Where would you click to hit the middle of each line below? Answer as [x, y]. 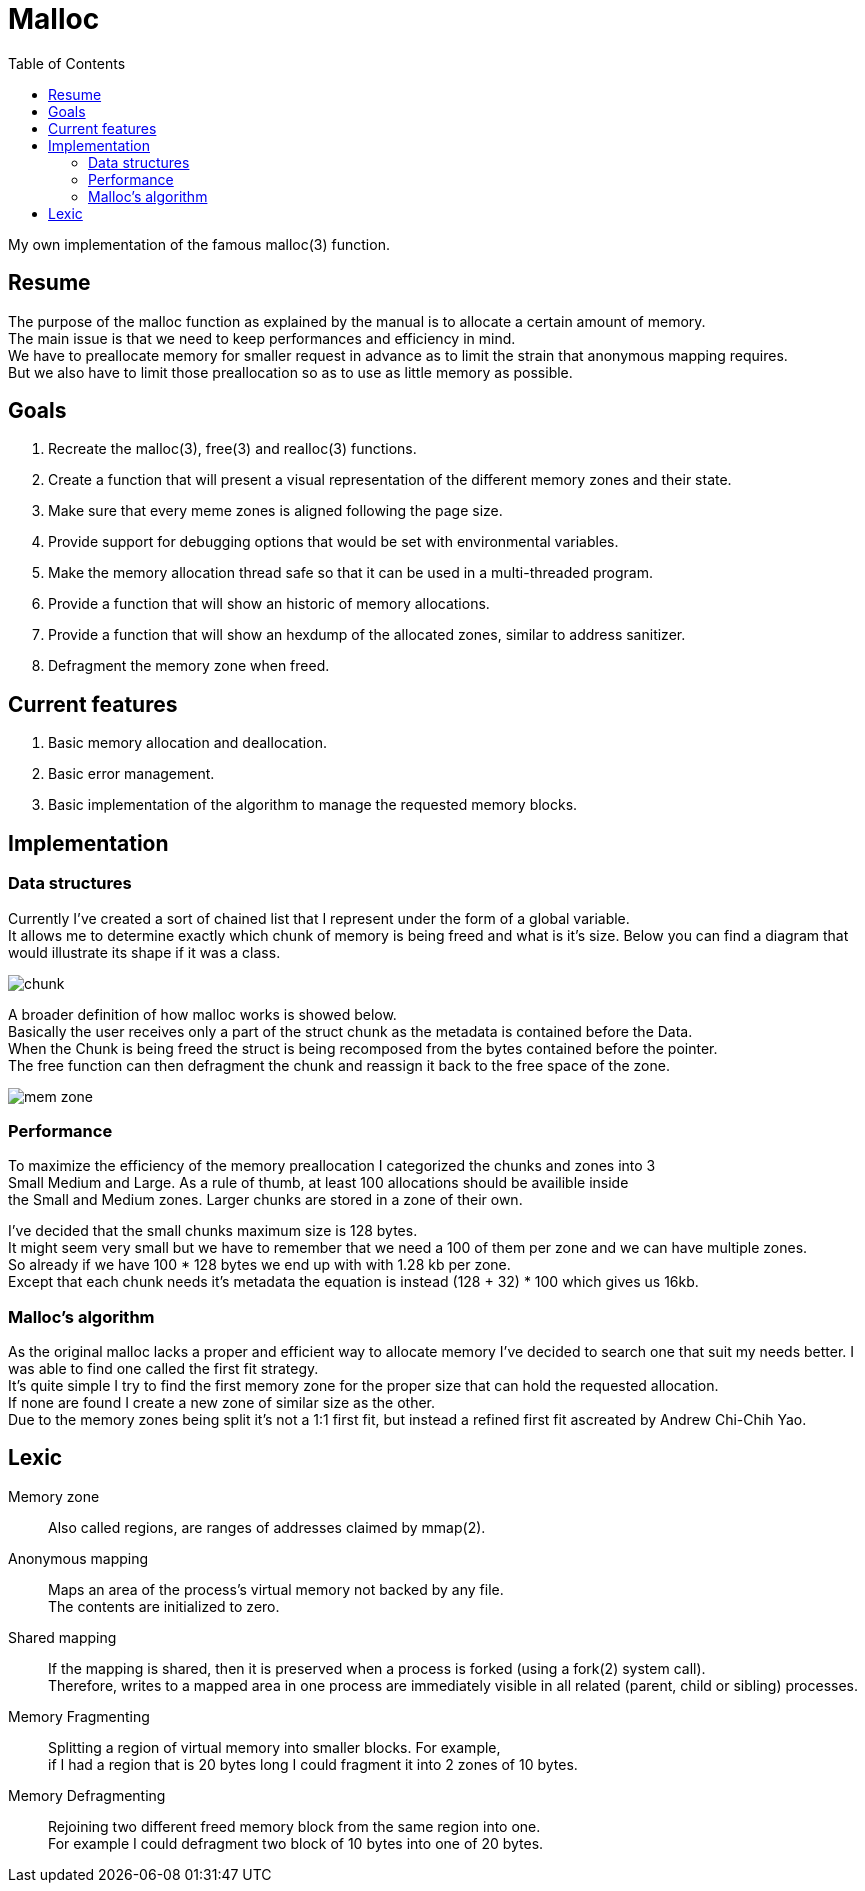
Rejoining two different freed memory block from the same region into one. [294, 1826]
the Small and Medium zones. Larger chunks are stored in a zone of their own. [265, 1200]
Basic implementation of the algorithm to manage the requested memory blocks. [313, 805]
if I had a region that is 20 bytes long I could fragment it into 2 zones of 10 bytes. [313, 1764]
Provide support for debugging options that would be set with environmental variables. [333, 542]
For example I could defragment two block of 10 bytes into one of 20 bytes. [296, 1843]
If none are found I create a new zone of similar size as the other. [222, 1402]
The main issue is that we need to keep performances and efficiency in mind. [262, 338]
